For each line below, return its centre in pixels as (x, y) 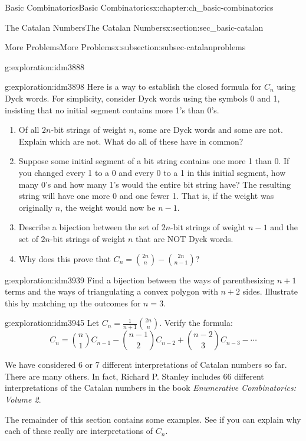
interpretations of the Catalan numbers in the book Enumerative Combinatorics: (151, 388)
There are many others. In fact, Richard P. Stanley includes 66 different (134, 376)
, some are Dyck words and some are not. (208, 130)
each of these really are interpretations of (79, 431)
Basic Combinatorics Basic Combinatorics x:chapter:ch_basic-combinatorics (139, 7)
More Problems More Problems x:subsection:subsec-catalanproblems (125, 47)
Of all (29, 130)
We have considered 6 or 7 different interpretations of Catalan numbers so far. (146, 365)
